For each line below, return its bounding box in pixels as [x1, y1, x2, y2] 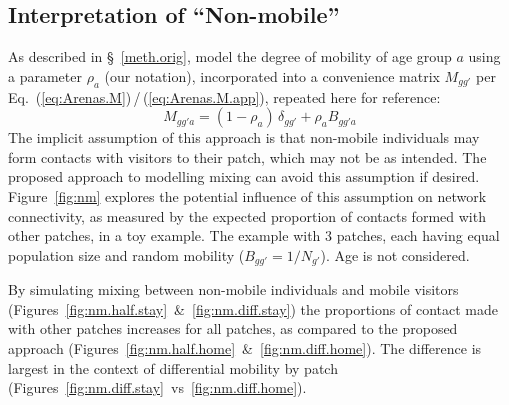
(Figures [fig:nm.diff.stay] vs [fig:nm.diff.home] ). [8, 377, 307, 398]
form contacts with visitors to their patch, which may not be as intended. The [8, 146, 487, 167]
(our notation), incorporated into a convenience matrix [104, 65, 440, 86]
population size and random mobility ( [8, 244, 245, 265]
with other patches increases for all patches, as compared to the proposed [8, 318, 458, 339]
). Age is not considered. [320, 244, 470, 265]
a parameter [8, 65, 82, 86]
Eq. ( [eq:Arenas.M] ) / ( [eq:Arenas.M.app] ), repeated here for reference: [8, 86, 441, 107]
